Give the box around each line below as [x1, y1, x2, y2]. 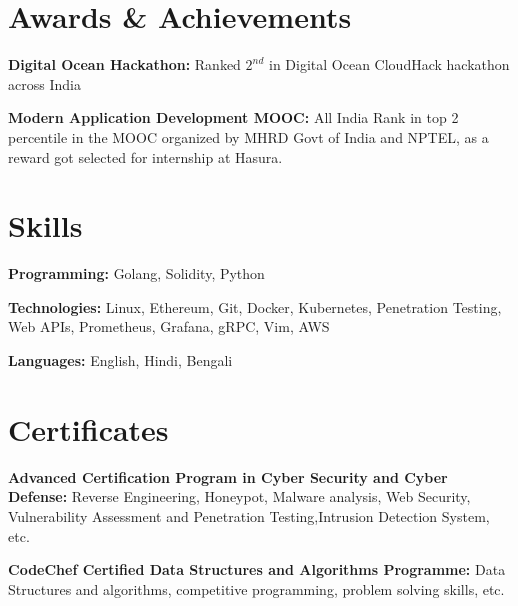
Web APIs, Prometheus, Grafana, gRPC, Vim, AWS [8, 316, 330, 337]
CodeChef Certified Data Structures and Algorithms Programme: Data [8, 559, 506, 580]
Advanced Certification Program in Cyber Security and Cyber [8, 466, 448, 487]
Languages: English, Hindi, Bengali [8, 350, 233, 370]
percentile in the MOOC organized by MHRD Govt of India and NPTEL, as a [8, 126, 489, 147]
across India [8, 73, 81, 94]
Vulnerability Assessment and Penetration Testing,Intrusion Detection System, [8, 505, 490, 526]
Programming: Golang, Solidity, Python [8, 263, 265, 284]
